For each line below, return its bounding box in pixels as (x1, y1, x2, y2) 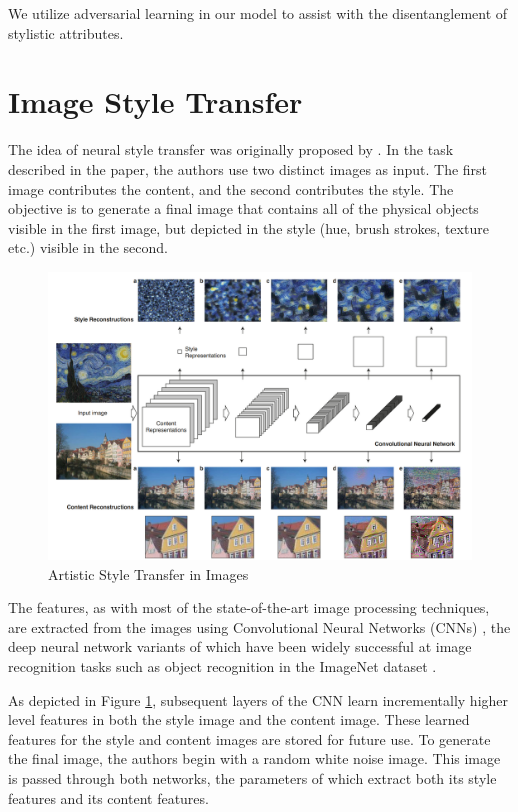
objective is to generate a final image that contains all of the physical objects (8, 198, 479, 219)
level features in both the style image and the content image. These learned (8, 709, 470, 730)
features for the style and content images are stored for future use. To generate (8, 728, 491, 749)
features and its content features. (8, 787, 209, 808)
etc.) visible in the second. (8, 237, 168, 258)
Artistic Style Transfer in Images (48, 563, 249, 584)
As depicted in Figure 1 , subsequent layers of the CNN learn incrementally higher (8, 689, 509, 710)
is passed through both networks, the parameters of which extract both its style (8, 768, 497, 788)
